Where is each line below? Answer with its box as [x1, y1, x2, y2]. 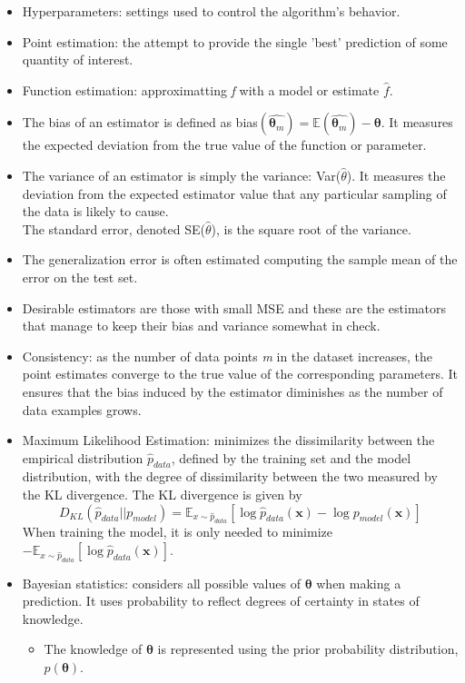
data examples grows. [22, 400, 142, 419]
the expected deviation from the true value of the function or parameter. [22, 135, 427, 154]
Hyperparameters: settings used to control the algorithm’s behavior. [22, 2, 401, 20]
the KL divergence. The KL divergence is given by [22, 485, 302, 504]
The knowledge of [44, 639, 143, 658]
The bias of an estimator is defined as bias [22, 113, 258, 132]
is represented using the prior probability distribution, [157, 639, 459, 658]
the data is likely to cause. [22, 202, 169, 221]
